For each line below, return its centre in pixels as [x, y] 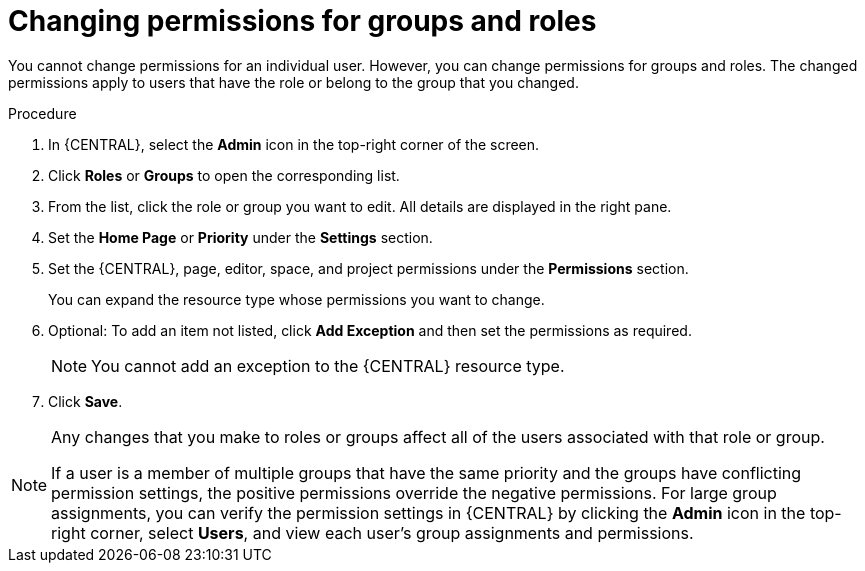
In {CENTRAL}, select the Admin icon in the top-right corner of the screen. [294, 144]
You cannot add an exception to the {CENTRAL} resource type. [328, 365]
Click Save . [85, 401]
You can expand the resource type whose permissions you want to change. [296, 299]
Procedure [42, 113]
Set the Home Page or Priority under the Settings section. [240, 237]
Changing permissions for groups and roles [302, 21]
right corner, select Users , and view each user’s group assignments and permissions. [372, 532]
